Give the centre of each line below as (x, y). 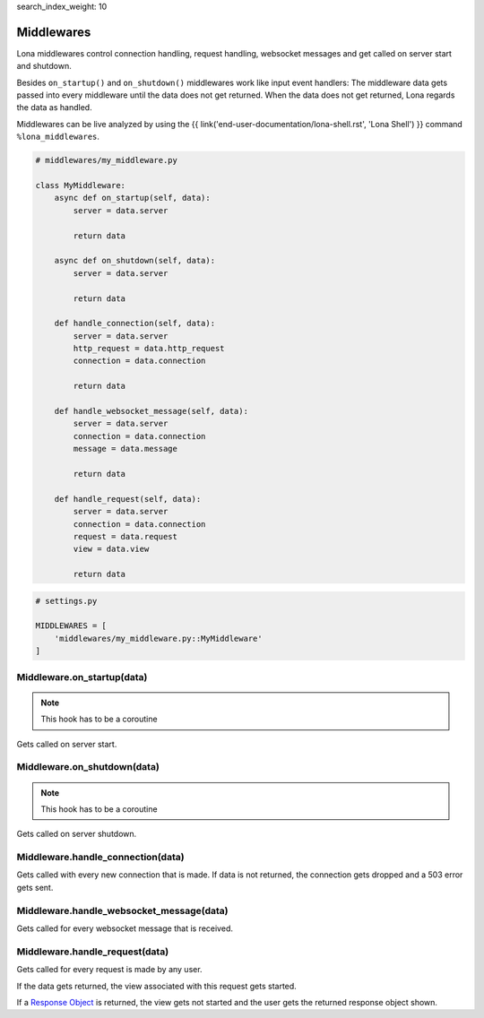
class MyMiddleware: (80, 185)
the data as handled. (55, 108)
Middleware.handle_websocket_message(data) (122, 910)
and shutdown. (44, 66)
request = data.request (125, 536)
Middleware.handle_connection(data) (100, 858)
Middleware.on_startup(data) (82, 677)
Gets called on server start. (67, 744)
